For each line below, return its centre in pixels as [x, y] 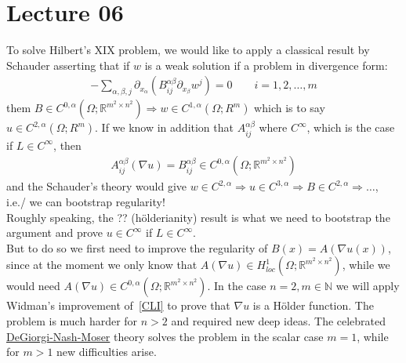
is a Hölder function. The [313, 305]
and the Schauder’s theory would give [97, 186]
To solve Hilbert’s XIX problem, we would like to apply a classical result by [188, 50]
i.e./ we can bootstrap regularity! [86, 201]
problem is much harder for [72, 320]
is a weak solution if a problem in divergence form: [266, 65]
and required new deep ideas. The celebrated [279, 320]
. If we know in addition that [164, 127]
